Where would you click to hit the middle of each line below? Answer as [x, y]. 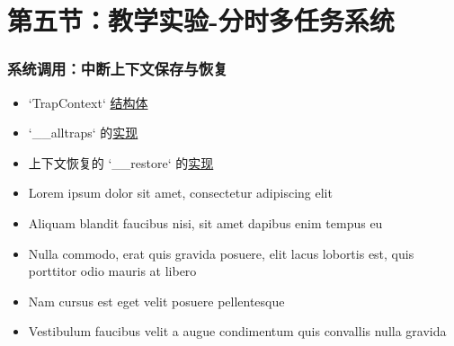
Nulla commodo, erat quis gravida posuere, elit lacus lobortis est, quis [221, 253]
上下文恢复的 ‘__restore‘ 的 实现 [121, 162]
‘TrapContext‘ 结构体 [88, 102]
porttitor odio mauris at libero [112, 271]
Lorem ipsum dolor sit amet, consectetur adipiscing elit [180, 193]
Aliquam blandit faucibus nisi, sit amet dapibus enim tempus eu [205, 222]
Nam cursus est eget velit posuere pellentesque [156, 301]
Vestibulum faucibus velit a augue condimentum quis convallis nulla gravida [237, 331]
